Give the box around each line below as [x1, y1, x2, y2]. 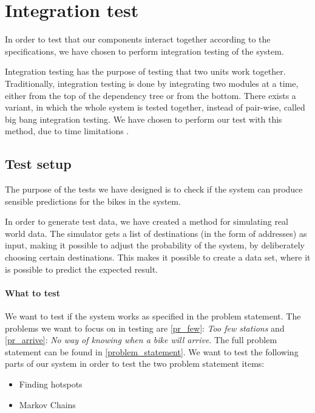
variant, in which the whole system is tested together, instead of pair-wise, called [5, 101, 305, 114]
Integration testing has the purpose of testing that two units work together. [5, 65, 286, 78]
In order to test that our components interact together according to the [5, 33, 271, 46]
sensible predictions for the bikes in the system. [5, 194, 181, 207]
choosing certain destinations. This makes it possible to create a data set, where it [5, 251, 311, 264]
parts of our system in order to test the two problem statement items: [5, 357, 265, 370]
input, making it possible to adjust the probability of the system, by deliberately [5, 239, 305, 251]
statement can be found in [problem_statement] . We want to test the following [5, 345, 299, 358]
